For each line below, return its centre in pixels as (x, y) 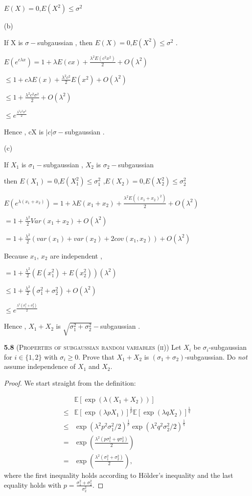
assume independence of (40, 366)
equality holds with (33, 484)
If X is (13, 42)
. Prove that (96, 356)
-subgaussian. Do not (216, 356)
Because (16, 255)
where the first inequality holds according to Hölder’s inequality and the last (119, 475)
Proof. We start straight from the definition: (70, 383)
